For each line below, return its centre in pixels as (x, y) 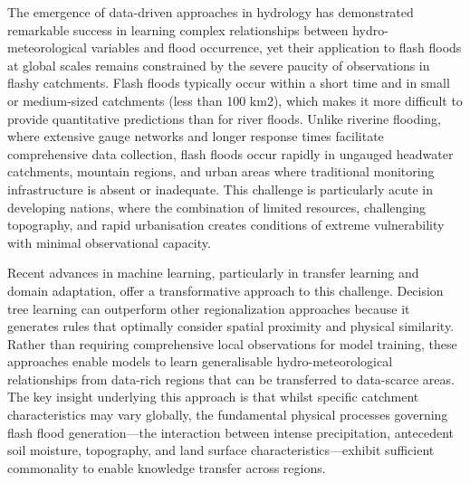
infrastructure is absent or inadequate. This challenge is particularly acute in (221, 189)
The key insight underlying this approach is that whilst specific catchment (213, 397)
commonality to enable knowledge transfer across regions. (167, 467)
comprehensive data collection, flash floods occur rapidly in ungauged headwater (230, 153)
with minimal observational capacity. (109, 242)
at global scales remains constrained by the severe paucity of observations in (219, 65)
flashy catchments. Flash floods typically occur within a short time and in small (229, 83)
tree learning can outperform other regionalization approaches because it (209, 308)
